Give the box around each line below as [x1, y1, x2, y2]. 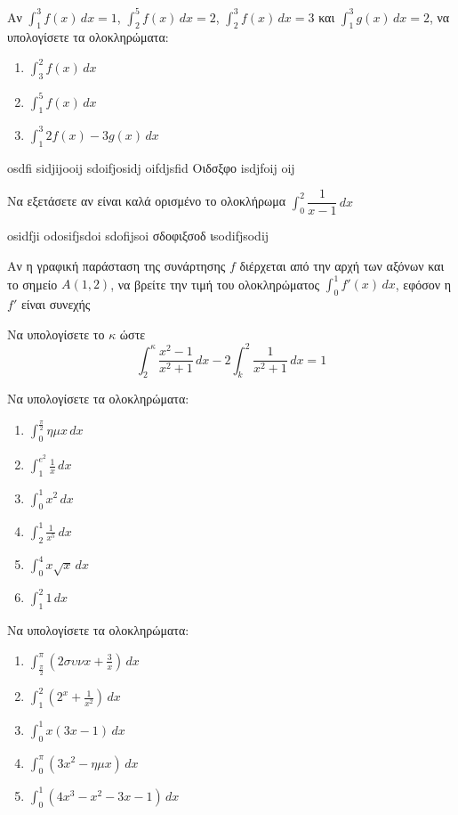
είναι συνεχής [20, 294, 91, 313]
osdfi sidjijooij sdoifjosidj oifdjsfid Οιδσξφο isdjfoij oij [7, 158, 295, 176]
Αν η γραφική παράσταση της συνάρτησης [7, 257, 226, 275]
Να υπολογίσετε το [7, 324, 105, 343]
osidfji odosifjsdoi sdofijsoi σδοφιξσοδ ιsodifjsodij [7, 226, 269, 245]
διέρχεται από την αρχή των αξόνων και [239, 257, 445, 275]
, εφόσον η [395, 274, 452, 293]
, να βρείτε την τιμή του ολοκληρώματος [110, 274, 320, 293]
